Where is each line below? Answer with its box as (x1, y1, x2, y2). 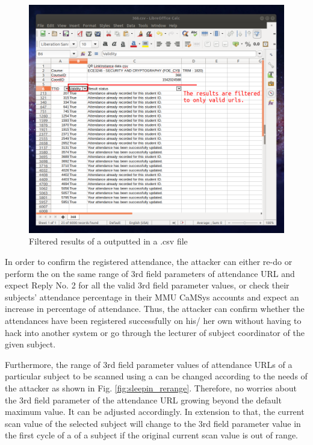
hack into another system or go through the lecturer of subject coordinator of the (5, 326, 305, 338)
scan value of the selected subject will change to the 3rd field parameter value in (5, 417, 301, 429)
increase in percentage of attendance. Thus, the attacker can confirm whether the (5, 302, 305, 315)
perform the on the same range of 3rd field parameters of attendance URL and (5, 267, 295, 279)
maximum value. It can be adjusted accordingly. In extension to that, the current (5, 405, 305, 418)
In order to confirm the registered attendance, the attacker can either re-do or (5, 255, 293, 268)
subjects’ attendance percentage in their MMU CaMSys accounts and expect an (5, 290, 299, 303)
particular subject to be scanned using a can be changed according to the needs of (5, 370, 308, 382)
